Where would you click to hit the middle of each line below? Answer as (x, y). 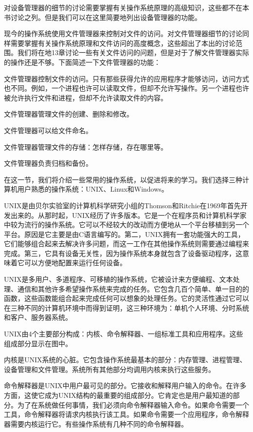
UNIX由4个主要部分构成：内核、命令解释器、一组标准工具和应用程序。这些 (124, 334)
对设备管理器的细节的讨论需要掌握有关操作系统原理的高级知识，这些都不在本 (126, 7)
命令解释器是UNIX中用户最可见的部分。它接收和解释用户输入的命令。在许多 (125, 385)
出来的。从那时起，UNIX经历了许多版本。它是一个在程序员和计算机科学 (125, 215)
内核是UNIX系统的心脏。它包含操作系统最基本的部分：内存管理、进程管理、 (125, 360)
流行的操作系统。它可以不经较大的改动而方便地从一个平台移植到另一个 (136, 225)
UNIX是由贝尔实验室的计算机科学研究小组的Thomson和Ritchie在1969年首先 (122, 205)
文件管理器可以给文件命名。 (48, 130)
